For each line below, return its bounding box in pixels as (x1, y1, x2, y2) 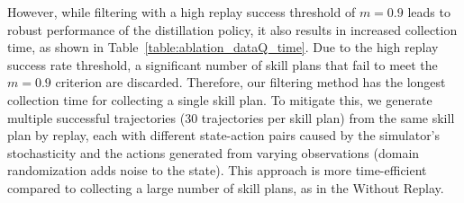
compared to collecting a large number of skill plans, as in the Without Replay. (7, 178, 444, 197)
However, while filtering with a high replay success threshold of (7, 3, 356, 21)
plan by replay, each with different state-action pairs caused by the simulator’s (7, 126, 441, 145)
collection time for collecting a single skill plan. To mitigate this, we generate (7, 90, 432, 109)
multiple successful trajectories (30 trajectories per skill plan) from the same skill (7, 108, 455, 127)
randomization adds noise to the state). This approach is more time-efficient (7, 161, 427, 180)
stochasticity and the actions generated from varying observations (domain (7, 143, 420, 162)
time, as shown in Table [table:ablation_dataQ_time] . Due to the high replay (7, 38, 439, 57)
